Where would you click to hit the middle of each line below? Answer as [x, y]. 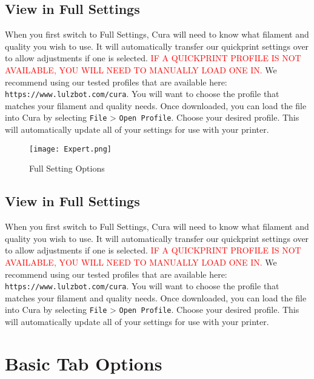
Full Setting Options [67, 168]
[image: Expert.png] [71, 149]
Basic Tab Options [84, 363]
